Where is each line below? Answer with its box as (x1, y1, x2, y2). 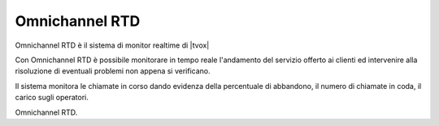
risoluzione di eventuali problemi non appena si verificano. (15, 66, 211, 76)
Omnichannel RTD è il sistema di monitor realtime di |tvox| (15, 40, 210, 50)
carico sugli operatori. (15, 93, 89, 103)
